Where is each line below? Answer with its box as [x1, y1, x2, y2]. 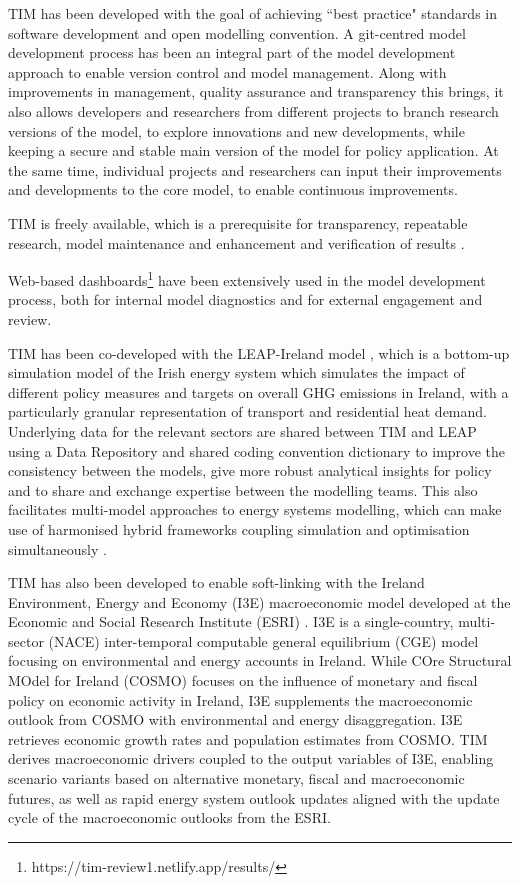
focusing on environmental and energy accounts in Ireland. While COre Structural [8, 650, 512, 671]
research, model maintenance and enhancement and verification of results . [8, 232, 465, 253]
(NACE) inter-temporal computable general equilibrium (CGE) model [48, 630, 479, 651]
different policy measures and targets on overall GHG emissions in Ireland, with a [8, 381, 509, 402]
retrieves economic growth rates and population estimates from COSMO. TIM [8, 728, 488, 749]
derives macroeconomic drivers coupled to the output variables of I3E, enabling [8, 748, 494, 769]
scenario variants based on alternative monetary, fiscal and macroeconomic [8, 768, 465, 789]
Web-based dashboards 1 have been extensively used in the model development [8, 267, 486, 290]
